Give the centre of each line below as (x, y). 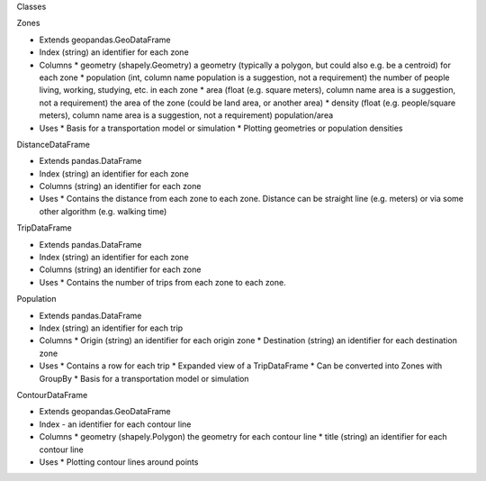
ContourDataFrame (52, 395)
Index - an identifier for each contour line (115, 424)
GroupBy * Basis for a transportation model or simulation (144, 378)
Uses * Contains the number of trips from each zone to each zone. (163, 282)
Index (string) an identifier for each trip (111, 328)
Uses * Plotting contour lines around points (119, 462)
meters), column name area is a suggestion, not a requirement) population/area (186, 115)
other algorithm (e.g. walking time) (103, 211)
